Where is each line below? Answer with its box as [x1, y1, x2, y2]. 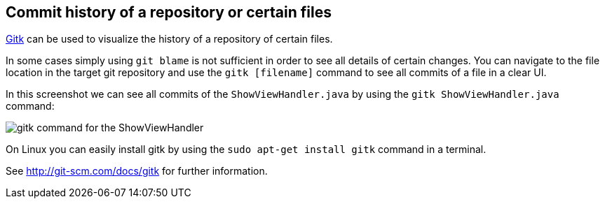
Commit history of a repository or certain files [6, 3, 332, 21]
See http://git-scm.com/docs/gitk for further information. [6, 165, 268, 177]
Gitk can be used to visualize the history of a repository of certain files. [6, 33, 333, 45]
